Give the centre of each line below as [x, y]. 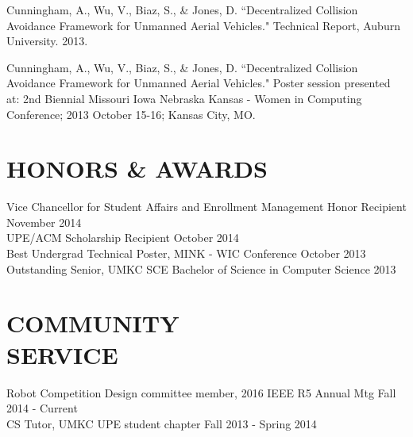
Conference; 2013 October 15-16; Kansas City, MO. [131, 114]
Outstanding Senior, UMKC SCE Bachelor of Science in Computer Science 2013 [201, 268]
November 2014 [44, 222]
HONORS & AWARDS [137, 169]
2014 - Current [42, 408]
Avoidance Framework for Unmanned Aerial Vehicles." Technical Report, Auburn [203, 25]
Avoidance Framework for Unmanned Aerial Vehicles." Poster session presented [199, 83]
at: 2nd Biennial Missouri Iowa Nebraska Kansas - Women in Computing [184, 98]
